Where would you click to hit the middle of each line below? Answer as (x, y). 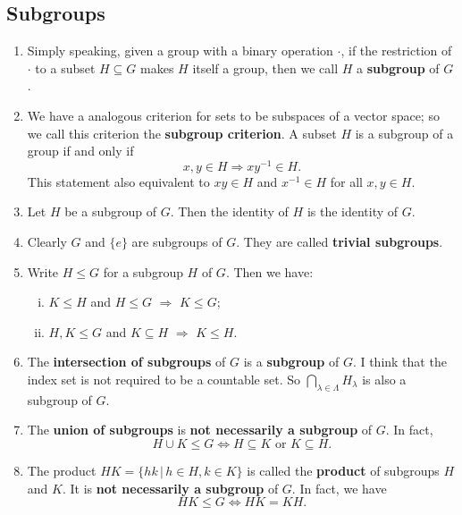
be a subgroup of (110, 211)
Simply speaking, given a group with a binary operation (180, 51)
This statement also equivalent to (118, 181)
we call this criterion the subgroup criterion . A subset (182, 133)
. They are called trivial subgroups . (340, 242)
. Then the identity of (229, 211)
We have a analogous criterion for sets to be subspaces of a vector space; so (233, 115)
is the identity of (353, 211)
